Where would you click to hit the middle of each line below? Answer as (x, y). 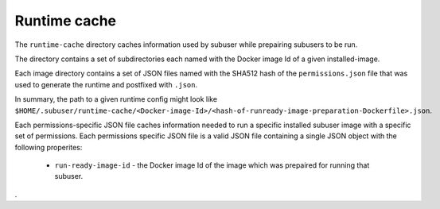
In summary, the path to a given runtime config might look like (116, 99)
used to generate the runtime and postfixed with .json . (106, 84)
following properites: (49, 147)
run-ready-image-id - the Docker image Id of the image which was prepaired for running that (212, 165)
